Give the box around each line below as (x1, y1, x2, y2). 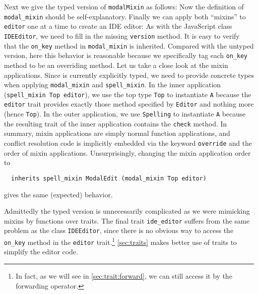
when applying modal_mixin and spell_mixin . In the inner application (4, 79, 221, 90)
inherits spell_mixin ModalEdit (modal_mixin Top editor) (11, 175, 207, 182)
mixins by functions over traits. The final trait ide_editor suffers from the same (4, 215, 250, 226)
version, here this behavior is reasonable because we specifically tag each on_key (4, 50, 248, 60)
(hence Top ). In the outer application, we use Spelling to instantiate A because (4, 109, 246, 119)
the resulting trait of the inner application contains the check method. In (4, 118, 227, 128)
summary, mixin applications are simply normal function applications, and (4, 128, 230, 138)
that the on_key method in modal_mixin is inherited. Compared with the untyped (4, 40, 254, 51)
